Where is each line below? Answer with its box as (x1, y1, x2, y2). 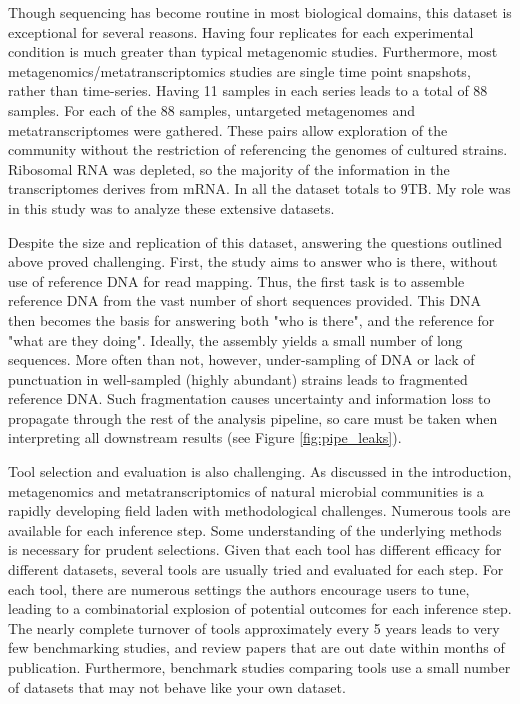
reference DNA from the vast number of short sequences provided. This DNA (8, 290, 482, 311)
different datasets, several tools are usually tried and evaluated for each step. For (8, 559, 504, 580)
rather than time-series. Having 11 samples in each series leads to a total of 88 (8, 80, 488, 101)
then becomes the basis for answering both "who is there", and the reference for (8, 309, 495, 330)
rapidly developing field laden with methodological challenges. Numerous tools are (8, 500, 511, 521)
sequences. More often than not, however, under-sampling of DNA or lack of (8, 349, 475, 370)
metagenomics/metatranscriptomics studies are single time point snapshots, (8, 60, 471, 81)
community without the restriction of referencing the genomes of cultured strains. (8, 139, 508, 160)
